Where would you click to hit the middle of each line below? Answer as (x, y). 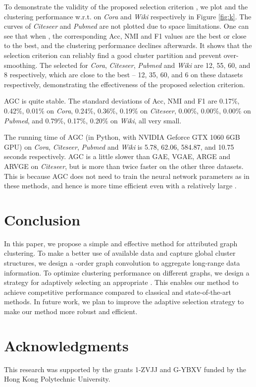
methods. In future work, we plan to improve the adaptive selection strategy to (124, 302)
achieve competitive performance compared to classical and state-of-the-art (118, 292)
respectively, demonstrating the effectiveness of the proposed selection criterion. (125, 84)
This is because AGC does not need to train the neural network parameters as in (127, 176)
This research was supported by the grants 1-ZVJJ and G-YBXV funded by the (125, 369)
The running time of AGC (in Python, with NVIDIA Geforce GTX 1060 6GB (122, 137)
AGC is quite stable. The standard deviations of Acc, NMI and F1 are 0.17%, (122, 101)
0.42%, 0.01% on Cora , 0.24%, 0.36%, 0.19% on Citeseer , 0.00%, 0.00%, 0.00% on (128, 110)
